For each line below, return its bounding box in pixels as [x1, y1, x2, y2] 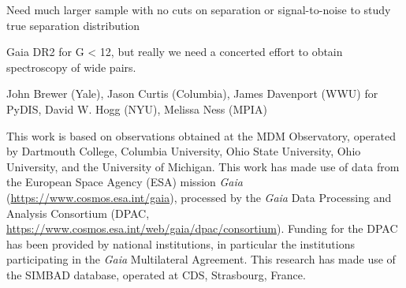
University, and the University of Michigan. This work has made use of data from [6, 158, 400, 174]
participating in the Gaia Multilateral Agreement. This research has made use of [6, 251, 396, 267]
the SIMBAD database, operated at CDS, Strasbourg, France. [6, 266, 306, 282]
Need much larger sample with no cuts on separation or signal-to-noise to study [6, 2, 391, 17]
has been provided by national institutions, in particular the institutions [6, 235, 355, 252]
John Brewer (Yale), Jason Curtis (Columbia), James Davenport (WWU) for [6, 85, 378, 102]
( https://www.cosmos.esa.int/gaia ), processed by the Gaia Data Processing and [6, 189, 392, 205]
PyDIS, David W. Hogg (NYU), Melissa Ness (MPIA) [6, 100, 267, 117]
